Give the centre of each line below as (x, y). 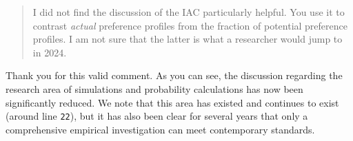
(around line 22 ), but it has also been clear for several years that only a (157, 116)
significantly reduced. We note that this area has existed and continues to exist (172, 102)
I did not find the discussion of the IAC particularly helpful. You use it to (189, 12)
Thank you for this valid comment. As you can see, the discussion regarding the (174, 75)
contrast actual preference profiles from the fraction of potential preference (190, 25)
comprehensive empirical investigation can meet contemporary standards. (160, 129)
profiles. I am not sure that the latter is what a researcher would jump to (188, 39)
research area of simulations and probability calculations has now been (154, 88)
